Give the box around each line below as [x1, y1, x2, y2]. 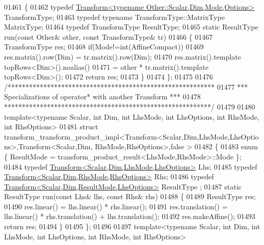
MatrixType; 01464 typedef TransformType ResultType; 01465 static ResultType [4, 21, 258, 32]
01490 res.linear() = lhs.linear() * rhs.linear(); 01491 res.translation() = [4, 201, 228, 211]
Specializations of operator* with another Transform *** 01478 [4, 91, 201, 102]
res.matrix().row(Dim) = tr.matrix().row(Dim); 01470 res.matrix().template [4, 51, 241, 62]
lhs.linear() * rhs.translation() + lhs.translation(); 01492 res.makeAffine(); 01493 [4, 211, 255, 222]
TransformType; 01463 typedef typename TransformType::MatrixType [4, 11, 225, 22]
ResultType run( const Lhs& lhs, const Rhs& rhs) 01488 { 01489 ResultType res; [4, 191, 256, 202]
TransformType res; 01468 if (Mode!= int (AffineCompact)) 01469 [4, 41, 204, 52]
